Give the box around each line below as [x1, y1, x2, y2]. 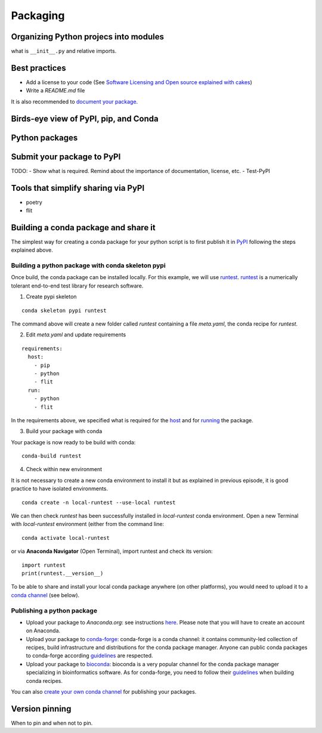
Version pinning [11, 704, 72, 714]
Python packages [11, 132, 78, 143]
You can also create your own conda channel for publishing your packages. [11, 688, 197, 695]
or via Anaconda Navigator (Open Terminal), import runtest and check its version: [11, 548, 213, 555]
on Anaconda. [26, 627, 61, 635]
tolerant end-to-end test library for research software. [11, 282, 144, 289]
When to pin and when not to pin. [11, 719, 93, 726]
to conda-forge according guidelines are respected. [26, 652, 153, 659]
